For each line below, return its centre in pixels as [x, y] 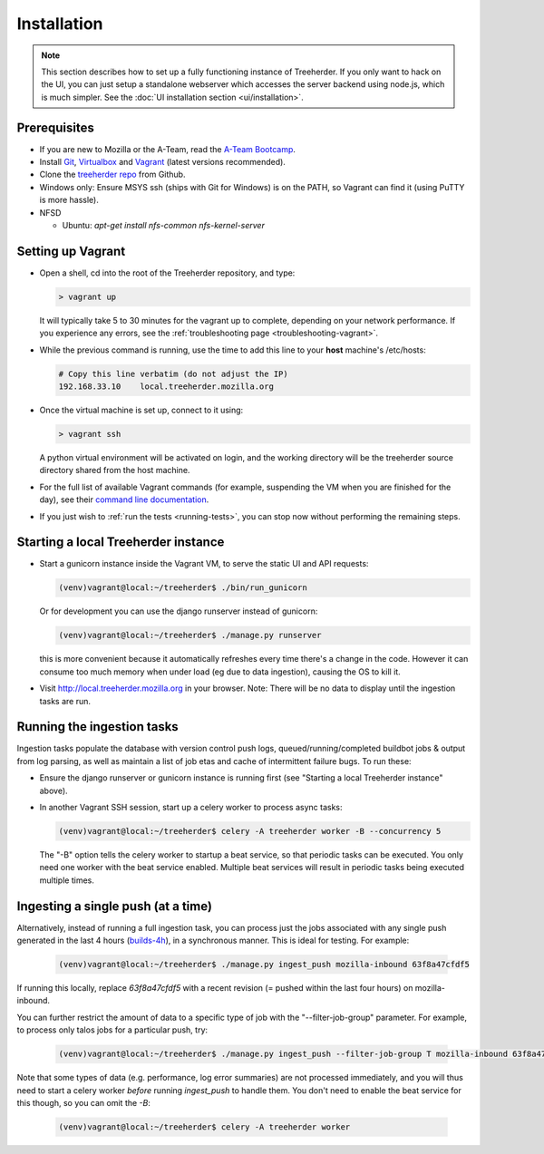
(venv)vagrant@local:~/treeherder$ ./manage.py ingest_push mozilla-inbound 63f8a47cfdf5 [264, 965]
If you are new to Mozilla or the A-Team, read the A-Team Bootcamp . [168, 149]
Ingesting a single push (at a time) [115, 906]
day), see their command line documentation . [124, 499]
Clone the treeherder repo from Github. [112, 175]
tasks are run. [65, 701]
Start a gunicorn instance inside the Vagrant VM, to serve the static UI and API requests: [204, 564]
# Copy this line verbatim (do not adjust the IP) [174, 373]
